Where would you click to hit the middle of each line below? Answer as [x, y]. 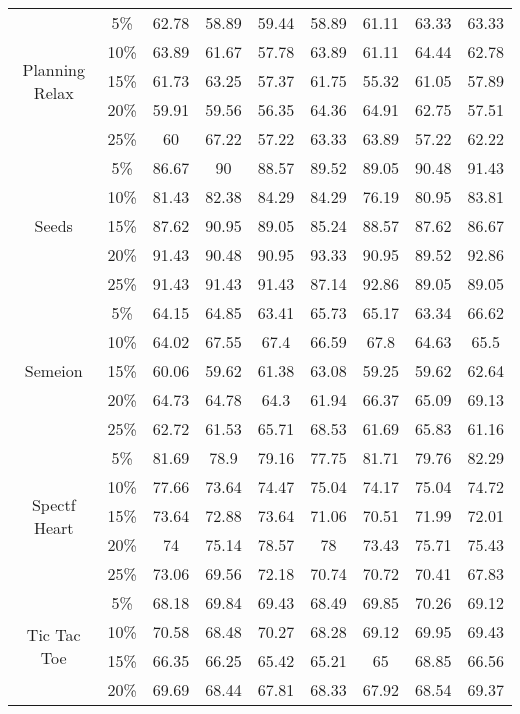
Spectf [53, 504]
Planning [53, 69]
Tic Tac [53, 634]
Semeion [53, 370]
